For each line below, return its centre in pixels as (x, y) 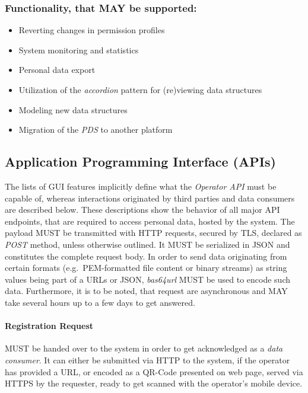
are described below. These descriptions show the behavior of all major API (142, 210)
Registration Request (49, 326)
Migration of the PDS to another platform (96, 130)
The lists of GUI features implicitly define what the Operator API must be (141, 186)
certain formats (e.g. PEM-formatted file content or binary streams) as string (146, 268)
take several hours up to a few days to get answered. (100, 302)
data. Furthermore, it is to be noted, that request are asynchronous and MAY (146, 291)
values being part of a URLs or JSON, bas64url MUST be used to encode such (147, 279)
